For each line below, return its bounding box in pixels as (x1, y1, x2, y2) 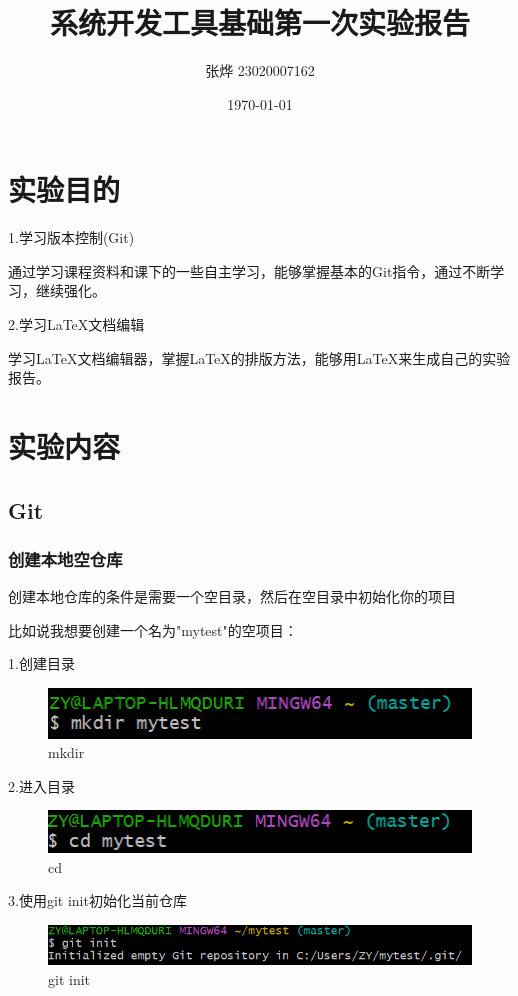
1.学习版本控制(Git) (8, 227, 135, 248)
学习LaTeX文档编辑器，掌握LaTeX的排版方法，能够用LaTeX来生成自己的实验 (8, 347, 511, 368)
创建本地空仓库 (8, 546, 123, 571)
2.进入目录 (8, 775, 75, 796)
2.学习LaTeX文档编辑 (8, 314, 145, 335)
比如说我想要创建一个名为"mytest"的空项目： (8, 619, 298, 640)
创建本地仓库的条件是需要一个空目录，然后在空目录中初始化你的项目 (8, 586, 456, 607)
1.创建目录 (8, 653, 75, 674)
